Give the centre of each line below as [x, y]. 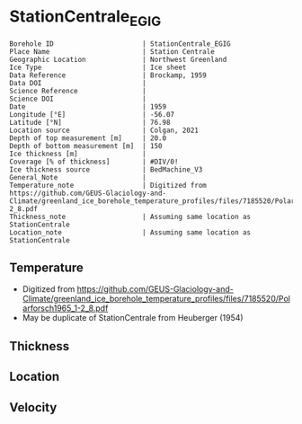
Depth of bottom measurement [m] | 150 [86, 146]
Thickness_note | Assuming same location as [130, 216]
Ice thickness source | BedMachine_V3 [106, 169]
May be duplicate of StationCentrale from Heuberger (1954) [133, 318]
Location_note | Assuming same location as [130, 232]
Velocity [33, 407]
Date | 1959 [88, 106]
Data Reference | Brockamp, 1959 [108, 75]
